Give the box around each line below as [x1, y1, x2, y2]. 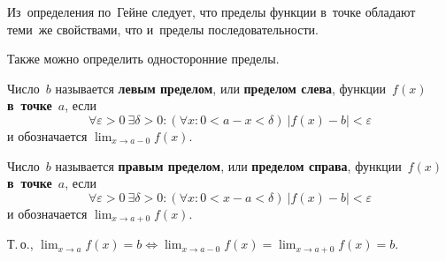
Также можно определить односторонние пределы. [7, 49, 280, 68]
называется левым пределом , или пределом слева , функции [55, 78, 387, 97]
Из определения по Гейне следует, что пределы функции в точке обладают [7, 3, 416, 20]
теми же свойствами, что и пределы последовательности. [7, 19, 319, 38]
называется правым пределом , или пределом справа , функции [55, 156, 402, 175]
